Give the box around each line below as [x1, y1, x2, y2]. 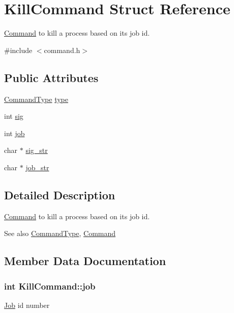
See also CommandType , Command [4, 228, 116, 239]
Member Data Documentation [4, 253, 166, 269]
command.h [44, 44, 80, 55]
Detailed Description [4, 187, 115, 202]
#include [4, 44, 33, 55]
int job [4, 127, 25, 138]
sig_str [25, 145, 48, 155]
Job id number [4, 299, 50, 310]
